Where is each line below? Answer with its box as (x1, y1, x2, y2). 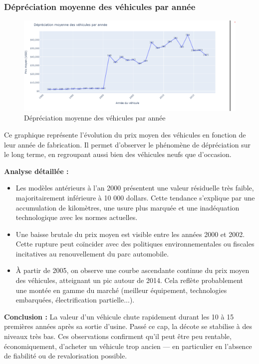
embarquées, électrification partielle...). (15, 294, 135, 305)
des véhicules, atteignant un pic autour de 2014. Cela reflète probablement (15, 275, 244, 285)
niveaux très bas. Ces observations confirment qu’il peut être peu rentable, (4, 331, 232, 341)
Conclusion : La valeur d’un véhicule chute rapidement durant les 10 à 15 (4, 311, 234, 321)
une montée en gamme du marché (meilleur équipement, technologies (15, 284, 227, 295)
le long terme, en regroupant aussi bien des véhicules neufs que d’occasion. (4, 149, 232, 159)
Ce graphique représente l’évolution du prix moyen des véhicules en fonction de (4, 129, 246, 139)
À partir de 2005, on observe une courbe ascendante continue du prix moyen (15, 265, 250, 275)
